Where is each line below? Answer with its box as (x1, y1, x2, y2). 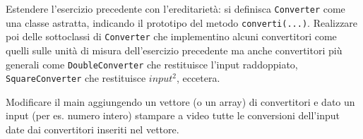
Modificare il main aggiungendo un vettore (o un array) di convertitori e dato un (6, 94, 355, 109)
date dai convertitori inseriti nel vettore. (6, 122, 179, 137)
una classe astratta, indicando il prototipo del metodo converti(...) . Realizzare (6, 15, 358, 30)
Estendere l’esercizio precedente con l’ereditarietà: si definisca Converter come (6, 1, 345, 16)
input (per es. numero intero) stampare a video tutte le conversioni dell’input (6, 108, 340, 123)
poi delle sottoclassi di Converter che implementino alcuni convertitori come (6, 29, 337, 44)
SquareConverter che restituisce (6, 71, 146, 85)
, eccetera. (176, 71, 220, 85)
